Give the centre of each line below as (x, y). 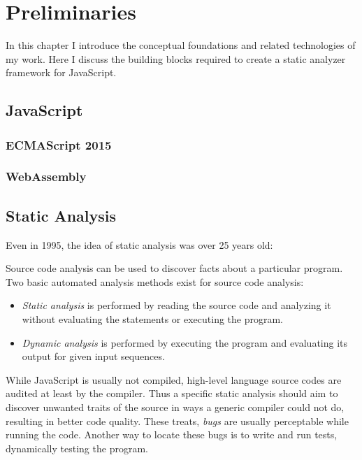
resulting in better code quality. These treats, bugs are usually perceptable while (177, 421)
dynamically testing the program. (77, 448)
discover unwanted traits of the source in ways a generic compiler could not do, (175, 407)
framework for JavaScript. (61, 72)
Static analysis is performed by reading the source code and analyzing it (176, 305)
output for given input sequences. (93, 356)
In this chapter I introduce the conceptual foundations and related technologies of (181, 45)
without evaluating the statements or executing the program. (153, 318)
